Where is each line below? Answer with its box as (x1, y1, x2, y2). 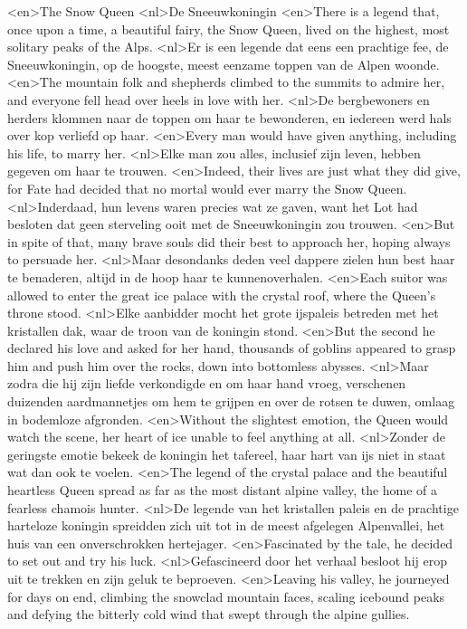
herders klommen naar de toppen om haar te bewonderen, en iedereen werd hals (7, 108, 452, 127)
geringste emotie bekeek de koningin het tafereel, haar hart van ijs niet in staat (7, 444, 446, 463)
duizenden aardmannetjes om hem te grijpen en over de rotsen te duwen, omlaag (7, 392, 455, 411)
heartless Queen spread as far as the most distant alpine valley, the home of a (7, 481, 438, 500)
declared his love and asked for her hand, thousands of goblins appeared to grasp (7, 338, 456, 357)
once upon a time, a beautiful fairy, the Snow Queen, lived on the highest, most (7, 19, 450, 38)
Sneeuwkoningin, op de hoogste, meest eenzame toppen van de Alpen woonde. (7, 54, 440, 73)
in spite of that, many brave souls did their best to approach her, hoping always (7, 232, 451, 251)
